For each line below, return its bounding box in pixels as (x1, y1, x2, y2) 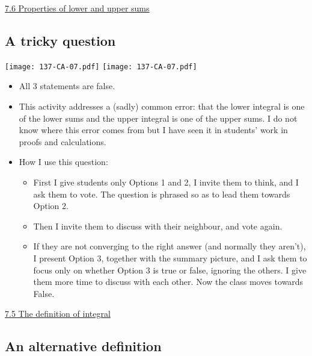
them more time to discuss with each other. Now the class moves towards (33, 275, 304, 288)
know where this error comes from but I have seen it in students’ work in (19, 123, 288, 136)
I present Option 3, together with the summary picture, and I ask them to (33, 251, 307, 264)
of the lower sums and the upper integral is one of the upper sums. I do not (19, 111, 298, 124)
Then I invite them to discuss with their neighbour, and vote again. (33, 219, 283, 232)
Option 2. (33, 199, 69, 212)
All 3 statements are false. (19, 80, 115, 92)
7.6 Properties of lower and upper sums (5, 2, 150, 14)
